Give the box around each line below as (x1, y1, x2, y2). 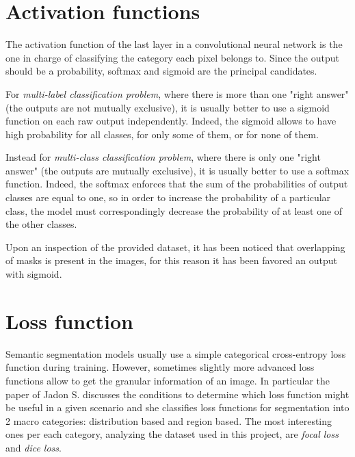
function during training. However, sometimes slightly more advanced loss (5, 360, 315, 374)
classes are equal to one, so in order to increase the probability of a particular (5, 190, 331, 205)
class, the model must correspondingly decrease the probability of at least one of (5, 203, 343, 218)
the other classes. (5, 217, 77, 231)
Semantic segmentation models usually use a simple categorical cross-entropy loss (5, 346, 346, 361)
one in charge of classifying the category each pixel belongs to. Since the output (5, 50, 339, 64)
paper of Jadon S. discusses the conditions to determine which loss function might (5, 387, 350, 401)
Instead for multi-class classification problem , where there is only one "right (5, 150, 321, 164)
